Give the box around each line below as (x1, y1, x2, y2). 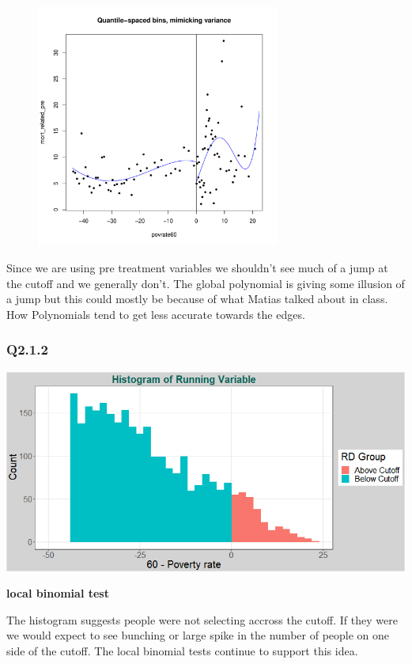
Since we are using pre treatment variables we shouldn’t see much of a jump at (6, 259, 388, 275)
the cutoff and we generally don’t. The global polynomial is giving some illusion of (6, 275, 405, 291)
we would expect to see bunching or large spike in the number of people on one (6, 627, 390, 643)
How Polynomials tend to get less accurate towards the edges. (6, 305, 305, 322)
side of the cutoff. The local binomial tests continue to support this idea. (6, 642, 358, 658)
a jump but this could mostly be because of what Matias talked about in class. (6, 290, 388, 307)
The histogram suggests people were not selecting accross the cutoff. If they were (6, 611, 398, 628)
